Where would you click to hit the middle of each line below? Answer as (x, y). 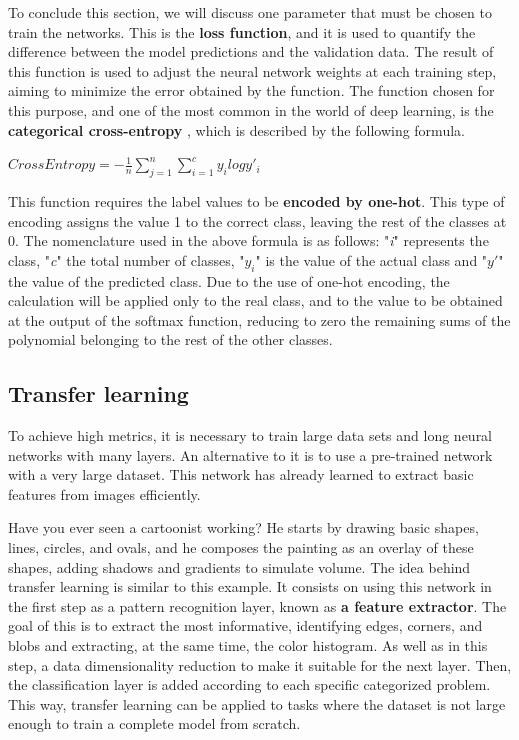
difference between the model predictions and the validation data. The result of (251, 51)
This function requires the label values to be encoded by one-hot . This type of (256, 200)
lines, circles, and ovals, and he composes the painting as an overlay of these (241, 547)
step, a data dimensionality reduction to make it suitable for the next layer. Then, (260, 664)
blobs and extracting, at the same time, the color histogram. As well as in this (248, 645)
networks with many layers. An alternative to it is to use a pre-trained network (250, 454)
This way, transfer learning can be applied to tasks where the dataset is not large (257, 703)
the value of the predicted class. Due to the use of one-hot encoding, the (229, 280)
